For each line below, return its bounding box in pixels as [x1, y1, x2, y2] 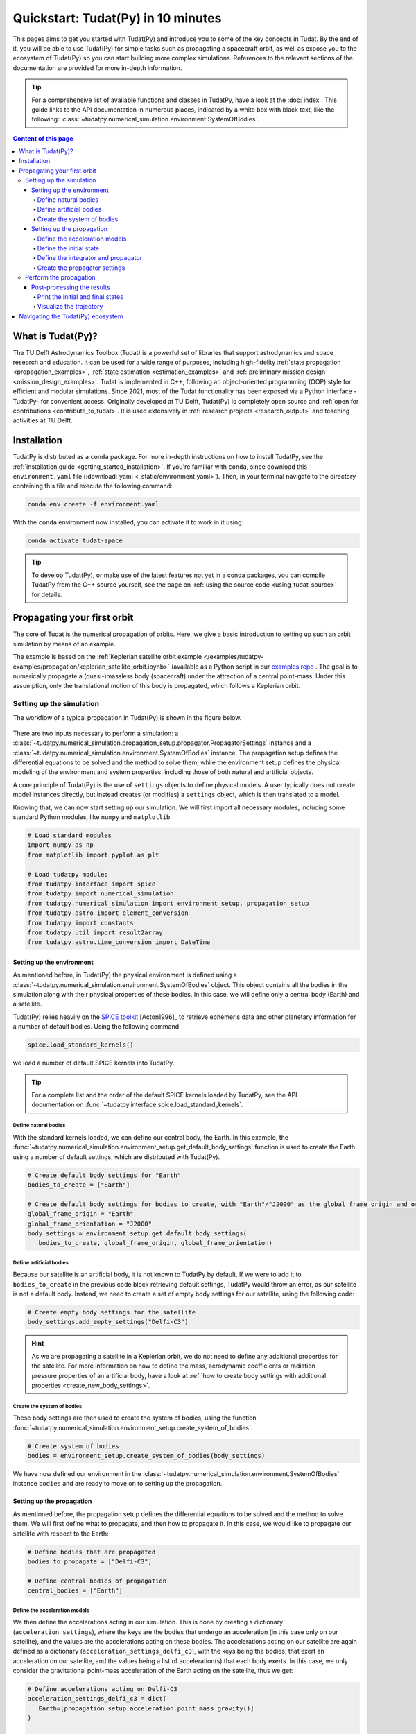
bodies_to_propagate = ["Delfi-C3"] [27, 1558, 153, 1565]
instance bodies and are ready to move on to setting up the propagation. [12, 1479, 223, 1488]
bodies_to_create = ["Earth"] [27, 1181, 130, 1189]
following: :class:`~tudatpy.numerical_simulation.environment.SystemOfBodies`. [31, 115, 260, 123]
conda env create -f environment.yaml [27, 500, 159, 508]
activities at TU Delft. [12, 416, 73, 424]
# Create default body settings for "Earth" [27, 1171, 182, 1179]
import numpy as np [27, 841, 94, 849]
